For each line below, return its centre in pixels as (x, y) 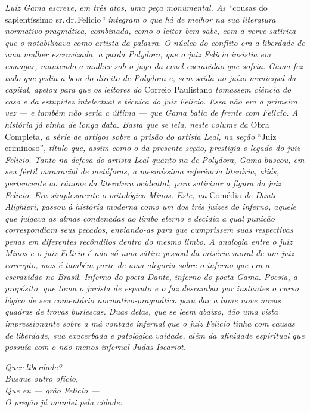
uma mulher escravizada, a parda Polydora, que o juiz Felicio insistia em (138, 54)
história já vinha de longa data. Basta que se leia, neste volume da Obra (137, 124)
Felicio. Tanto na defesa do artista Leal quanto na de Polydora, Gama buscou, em (155, 159)
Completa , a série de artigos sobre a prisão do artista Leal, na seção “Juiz (141, 136)
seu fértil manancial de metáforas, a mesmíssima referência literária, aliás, (142, 171)
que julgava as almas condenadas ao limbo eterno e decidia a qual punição (140, 218)
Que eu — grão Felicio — (52, 390)
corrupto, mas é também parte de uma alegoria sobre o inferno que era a (137, 265)
